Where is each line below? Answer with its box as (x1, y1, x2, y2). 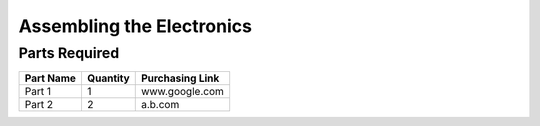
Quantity (86, 71, 130, 85)
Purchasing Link (140, 71, 220, 85)
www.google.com (140, 85, 224, 99)
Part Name (24, 71, 77, 85)
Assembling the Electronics (18, 15, 252, 37)
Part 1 (24, 85, 52, 99)
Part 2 (24, 98, 54, 112)
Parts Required (18, 44, 120, 62)
